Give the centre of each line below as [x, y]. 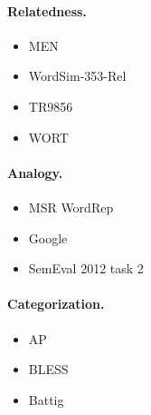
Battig [46, 399]
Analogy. [35, 172]
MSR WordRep [71, 207]
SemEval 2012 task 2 [86, 268]
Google [48, 237]
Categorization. [56, 304]
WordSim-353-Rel [77, 76]
